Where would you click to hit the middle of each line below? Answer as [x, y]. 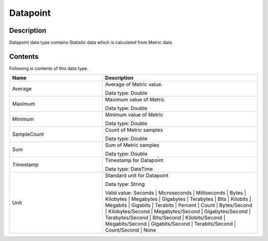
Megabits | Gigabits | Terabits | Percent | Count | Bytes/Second [179, 205]
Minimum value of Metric [134, 115]
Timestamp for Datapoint [134, 160]
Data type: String [125, 184]
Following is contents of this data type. [49, 68]
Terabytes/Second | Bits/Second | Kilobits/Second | [165, 218]
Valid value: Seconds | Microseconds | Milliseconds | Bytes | [175, 193]
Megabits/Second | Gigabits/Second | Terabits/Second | [170, 224]
